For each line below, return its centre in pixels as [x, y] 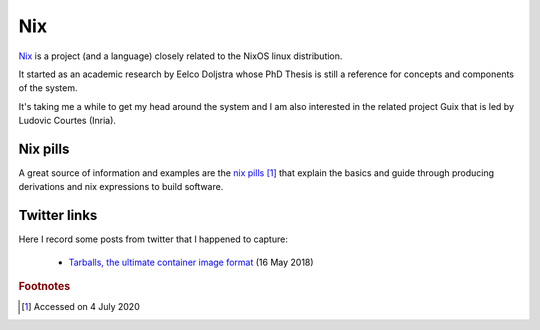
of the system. [48, 88]
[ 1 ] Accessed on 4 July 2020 [80, 307]
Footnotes [44, 287]
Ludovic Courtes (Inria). [67, 121]
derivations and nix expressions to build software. [121, 187]
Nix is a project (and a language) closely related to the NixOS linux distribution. [180, 56]
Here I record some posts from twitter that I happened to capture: [153, 239]
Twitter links [58, 215]
